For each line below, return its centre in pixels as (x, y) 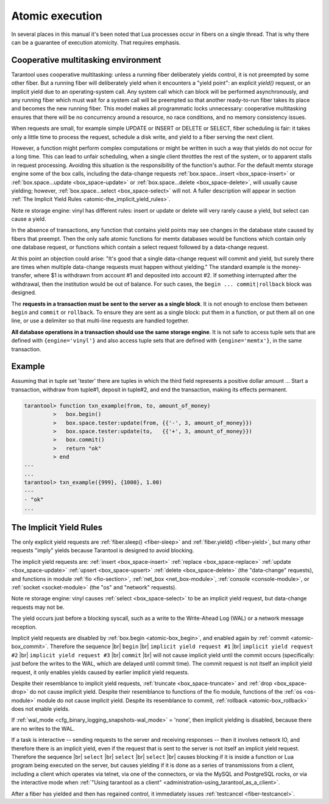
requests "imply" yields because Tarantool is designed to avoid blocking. (103, 550)
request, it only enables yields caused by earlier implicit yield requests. (100, 672)
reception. (24, 627)
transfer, (22, 276)
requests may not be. (38, 607)
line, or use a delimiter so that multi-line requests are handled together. (100, 321)
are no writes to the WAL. (43, 728)
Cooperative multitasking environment (86, 60)
